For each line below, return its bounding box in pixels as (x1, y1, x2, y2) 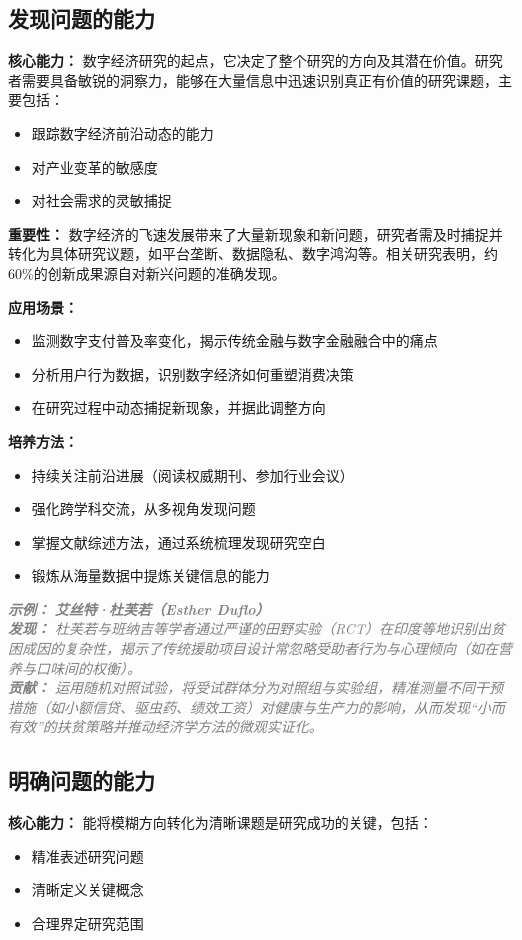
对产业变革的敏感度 (31, 156, 158, 177)
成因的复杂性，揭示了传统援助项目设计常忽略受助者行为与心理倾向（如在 (21, 638, 498, 659)
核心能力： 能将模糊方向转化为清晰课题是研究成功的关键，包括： (8, 812, 433, 833)
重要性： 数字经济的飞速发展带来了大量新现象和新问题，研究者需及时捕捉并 (8, 223, 503, 244)
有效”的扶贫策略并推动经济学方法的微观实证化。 (8, 716, 323, 737)
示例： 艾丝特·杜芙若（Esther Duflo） (8, 598, 270, 619)
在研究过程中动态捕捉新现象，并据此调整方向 (31, 397, 326, 418)
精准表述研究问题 (31, 845, 144, 866)
